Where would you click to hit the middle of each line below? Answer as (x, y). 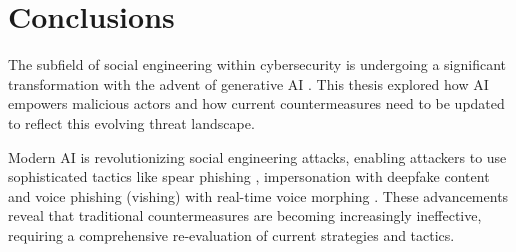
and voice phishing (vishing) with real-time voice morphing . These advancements (258, 195)
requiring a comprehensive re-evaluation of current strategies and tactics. (231, 234)
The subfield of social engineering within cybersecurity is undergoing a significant (257, 64)
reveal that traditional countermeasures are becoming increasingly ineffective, (245, 215)
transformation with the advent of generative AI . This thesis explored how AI (248, 83)
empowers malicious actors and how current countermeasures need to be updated (256, 103)
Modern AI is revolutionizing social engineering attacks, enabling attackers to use (257, 156)
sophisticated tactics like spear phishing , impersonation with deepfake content (249, 176)
